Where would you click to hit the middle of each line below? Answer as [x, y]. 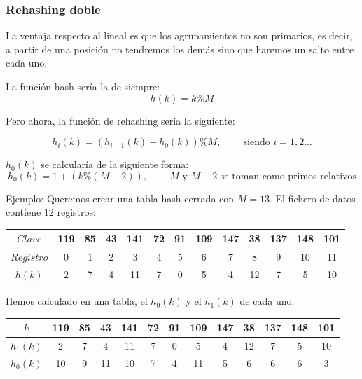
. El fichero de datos [312, 198]
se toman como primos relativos [288, 176]
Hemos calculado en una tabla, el [77, 301]
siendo [257, 143]
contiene [23, 212]
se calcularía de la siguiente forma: [115, 164]
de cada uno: [267, 301]
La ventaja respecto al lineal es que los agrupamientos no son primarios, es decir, [179, 35]
